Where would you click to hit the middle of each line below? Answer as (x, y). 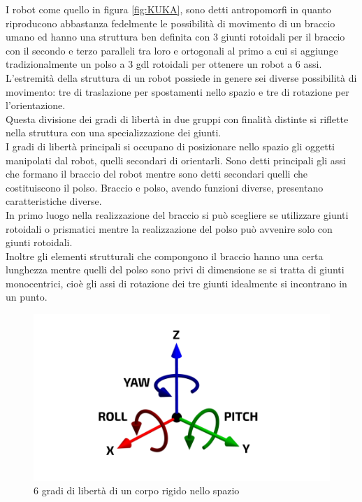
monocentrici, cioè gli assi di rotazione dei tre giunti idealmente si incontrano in (176, 283)
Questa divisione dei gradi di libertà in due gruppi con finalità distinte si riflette (177, 119)
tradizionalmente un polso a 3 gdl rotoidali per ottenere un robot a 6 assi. (164, 64)
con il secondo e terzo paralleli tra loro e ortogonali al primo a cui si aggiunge (172, 50)
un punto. (27, 297)
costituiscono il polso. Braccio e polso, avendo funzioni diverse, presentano (165, 187)
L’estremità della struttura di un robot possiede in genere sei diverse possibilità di (181, 77)
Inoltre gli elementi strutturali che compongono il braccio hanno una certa (165, 256)
